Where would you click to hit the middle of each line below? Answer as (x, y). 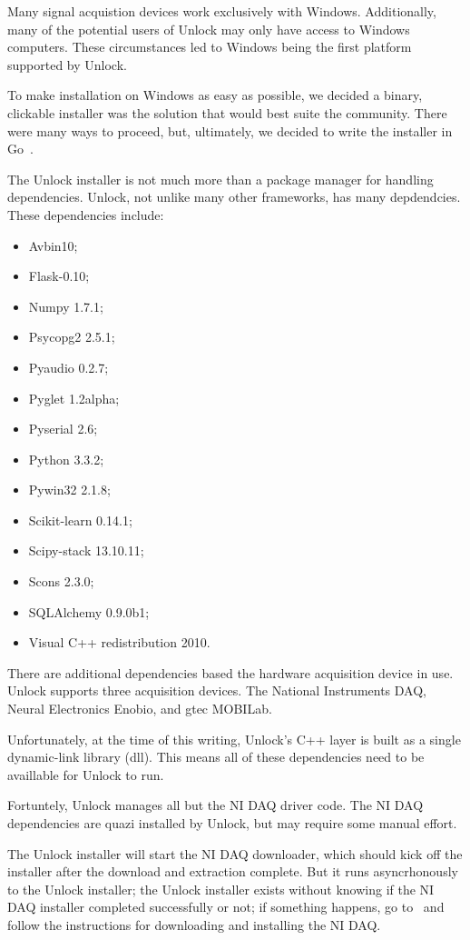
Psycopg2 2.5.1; (72, 337)
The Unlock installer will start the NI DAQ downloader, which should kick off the (235, 853)
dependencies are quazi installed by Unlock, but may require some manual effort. (232, 823)
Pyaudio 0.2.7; (69, 367)
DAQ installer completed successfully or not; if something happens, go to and (226, 907)
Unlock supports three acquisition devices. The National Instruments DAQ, (217, 690)
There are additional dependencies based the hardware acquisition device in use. (230, 672)
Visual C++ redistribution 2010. (119, 642)
